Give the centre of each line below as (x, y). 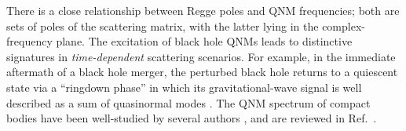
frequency (29, 41)
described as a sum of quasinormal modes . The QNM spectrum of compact (188, 102)
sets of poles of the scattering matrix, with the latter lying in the (163, 25)
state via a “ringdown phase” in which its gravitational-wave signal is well (184, 87)
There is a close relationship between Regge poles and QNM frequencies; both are (203, 10)
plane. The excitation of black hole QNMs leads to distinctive (204, 41)
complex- (344, 25)
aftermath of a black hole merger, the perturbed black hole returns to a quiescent (202, 72)
